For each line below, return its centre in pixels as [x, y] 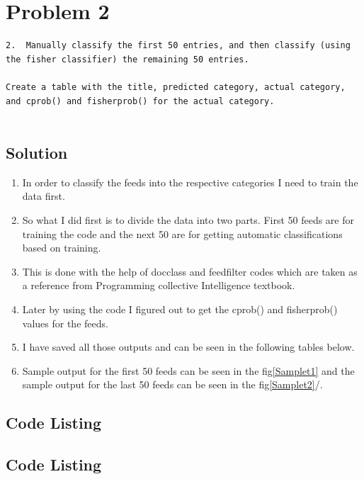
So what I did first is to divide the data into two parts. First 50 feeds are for [188, 220]
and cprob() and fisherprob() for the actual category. [140, 101]
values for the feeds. [65, 323]
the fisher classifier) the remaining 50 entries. [127, 59]
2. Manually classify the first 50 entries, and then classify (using [178, 46]
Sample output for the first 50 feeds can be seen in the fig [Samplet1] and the [188, 370]
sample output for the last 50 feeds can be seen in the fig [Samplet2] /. [172, 384]
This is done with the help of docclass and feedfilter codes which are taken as [190, 271]
